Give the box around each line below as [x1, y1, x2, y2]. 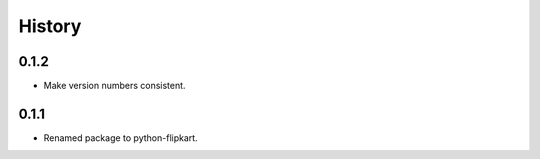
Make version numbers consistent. [43, 80, 186, 92]
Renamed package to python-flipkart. [43, 131, 199, 144]
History [18, 15, 82, 37]
